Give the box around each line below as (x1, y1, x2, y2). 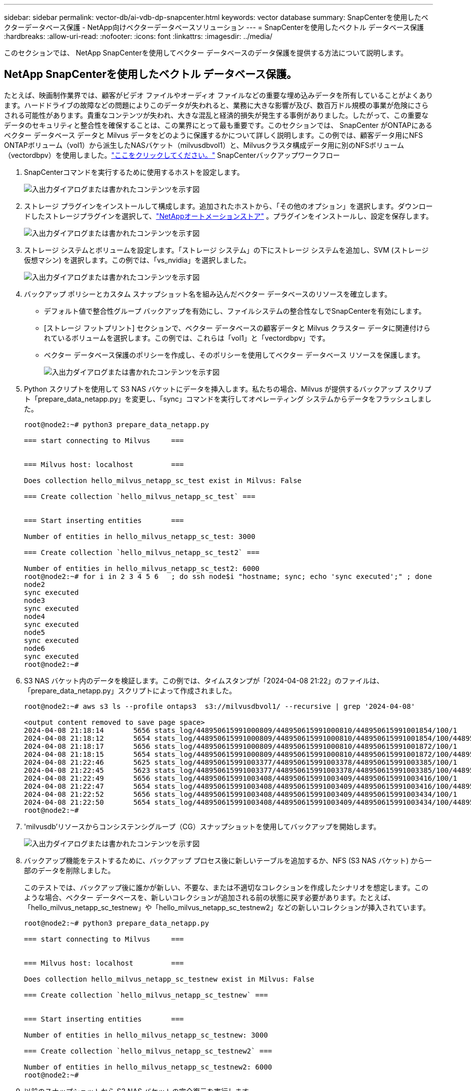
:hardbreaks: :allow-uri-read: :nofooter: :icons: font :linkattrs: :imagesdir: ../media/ (4, 32, 272, 40)
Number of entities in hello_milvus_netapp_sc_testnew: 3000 (24, 1031, 268, 1039)
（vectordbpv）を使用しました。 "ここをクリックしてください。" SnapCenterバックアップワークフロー (4, 150, 340, 159)
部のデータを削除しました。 (24, 866, 115, 875)
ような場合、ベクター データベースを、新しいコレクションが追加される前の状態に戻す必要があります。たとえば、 (24, 893, 395, 902)
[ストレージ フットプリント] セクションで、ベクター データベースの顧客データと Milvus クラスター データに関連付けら (44, 323, 431, 332)
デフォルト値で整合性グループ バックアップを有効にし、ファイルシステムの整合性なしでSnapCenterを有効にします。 (44, 306, 426, 315)
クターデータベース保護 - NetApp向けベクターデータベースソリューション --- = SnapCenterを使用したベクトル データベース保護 (4, 23, 424, 31)
